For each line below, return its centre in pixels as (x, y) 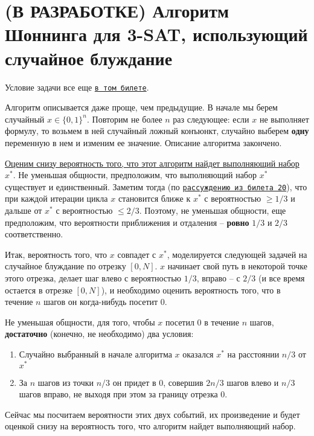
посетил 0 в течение (202, 322)
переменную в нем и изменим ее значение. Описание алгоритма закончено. (143, 142)
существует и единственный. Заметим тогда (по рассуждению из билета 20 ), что (156, 186)
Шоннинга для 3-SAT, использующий (156, 34)
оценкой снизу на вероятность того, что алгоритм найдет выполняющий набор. (150, 426)
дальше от (24, 210)
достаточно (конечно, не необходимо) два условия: (99, 334)
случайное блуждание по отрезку (66, 266)
